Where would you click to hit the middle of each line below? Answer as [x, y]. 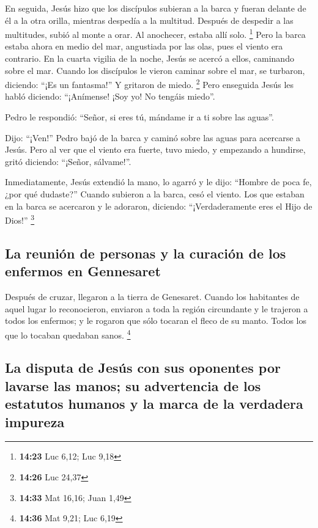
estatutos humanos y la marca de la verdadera [154, 404]
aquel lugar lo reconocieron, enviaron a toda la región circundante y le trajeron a [157, 308]
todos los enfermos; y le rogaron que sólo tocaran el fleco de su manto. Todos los [156, 321]
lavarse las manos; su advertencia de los [133, 385]
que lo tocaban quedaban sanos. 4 [68, 334]
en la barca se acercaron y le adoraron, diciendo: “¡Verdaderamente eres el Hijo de [159, 206]
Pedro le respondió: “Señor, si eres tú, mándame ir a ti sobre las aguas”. [139, 117]
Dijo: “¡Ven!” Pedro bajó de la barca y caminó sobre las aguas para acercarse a [153, 137]
